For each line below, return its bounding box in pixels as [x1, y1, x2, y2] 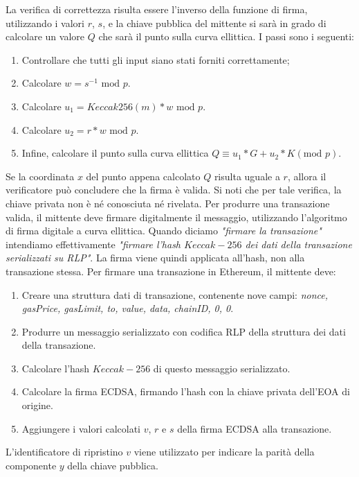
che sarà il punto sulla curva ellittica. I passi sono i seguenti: [98, 29, 354, 44]
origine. [21, 398, 53, 413]
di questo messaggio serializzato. [153, 361, 291, 375]
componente [6, 458, 57, 472]
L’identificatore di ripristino [6, 444, 123, 459]
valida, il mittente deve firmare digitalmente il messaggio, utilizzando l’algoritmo [6, 209, 347, 224]
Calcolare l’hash [21, 361, 90, 375]
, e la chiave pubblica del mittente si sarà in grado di [102, 15, 326, 30]
